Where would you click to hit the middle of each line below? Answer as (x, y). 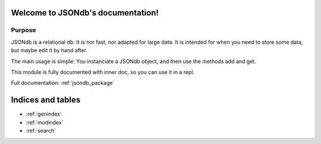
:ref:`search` (41, 131)
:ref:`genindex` (44, 114)
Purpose (23, 30)
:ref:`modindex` (45, 122)
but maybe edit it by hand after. (49, 50)
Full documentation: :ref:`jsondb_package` (63, 83)
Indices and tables (46, 100)
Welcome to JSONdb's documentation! (85, 13)
